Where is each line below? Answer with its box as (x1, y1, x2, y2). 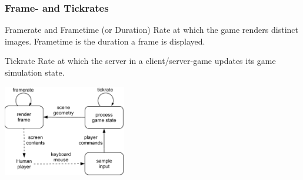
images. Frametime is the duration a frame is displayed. (5, 35, 205, 47)
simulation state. (5, 66, 65, 78)
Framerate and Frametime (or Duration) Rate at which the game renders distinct (5, 23, 298, 36)
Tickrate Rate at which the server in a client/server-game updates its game (5, 55, 276, 67)
